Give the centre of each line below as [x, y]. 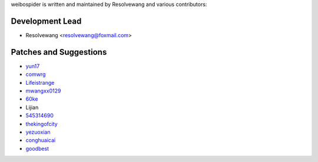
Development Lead [46, 21]
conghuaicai [41, 140]
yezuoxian [38, 132]
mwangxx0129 [43, 91]
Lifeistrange [40, 82]
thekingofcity [42, 124]
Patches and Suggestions [59, 52]
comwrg [36, 74]
